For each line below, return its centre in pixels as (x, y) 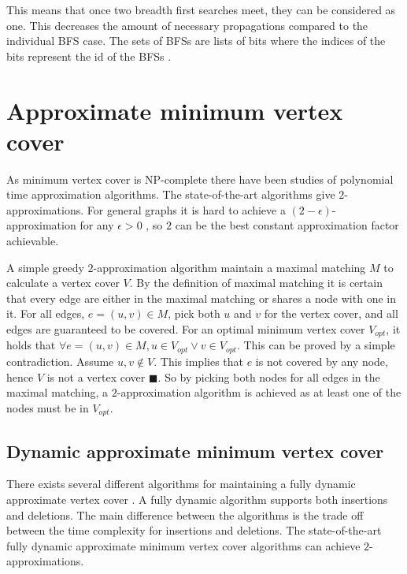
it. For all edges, (46, 313)
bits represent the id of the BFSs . (89, 56)
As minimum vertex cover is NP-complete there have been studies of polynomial (200, 179)
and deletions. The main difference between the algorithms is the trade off (185, 514)
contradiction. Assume (60, 361)
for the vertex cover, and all (331, 313)
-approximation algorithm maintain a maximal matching (229, 267)
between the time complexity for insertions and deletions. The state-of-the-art (194, 530)
